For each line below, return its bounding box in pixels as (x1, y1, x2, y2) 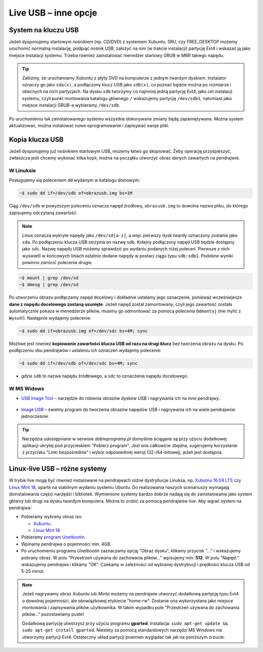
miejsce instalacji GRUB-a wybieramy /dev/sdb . (22, 102, 120, 108)
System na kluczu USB (9, 26, 79, 34)
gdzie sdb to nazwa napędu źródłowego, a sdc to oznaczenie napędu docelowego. (21, 373, 188, 379)
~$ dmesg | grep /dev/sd (19, 282, 79, 287)
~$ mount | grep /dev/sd (19, 275, 79, 281)
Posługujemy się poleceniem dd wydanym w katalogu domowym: (9, 177, 140, 183)
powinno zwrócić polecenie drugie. (22, 260, 93, 265)
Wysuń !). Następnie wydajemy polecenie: (9, 315, 92, 321)
